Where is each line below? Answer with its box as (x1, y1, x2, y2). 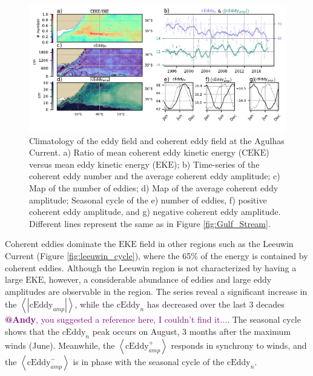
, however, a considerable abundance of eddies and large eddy (44, 273, 272, 286)
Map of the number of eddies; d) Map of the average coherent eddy (29, 182, 278, 194)
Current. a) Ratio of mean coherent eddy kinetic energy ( (29, 146, 242, 159)
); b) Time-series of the (174, 157, 260, 170)
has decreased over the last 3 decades (147, 298, 285, 311)
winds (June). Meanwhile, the (5, 338, 115, 351)
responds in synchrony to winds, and (171, 338, 307, 351)
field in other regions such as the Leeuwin (139, 237, 294, 250)
